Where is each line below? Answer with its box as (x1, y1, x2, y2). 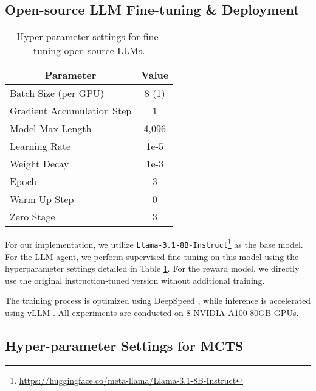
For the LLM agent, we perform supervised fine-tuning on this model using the (5, 250, 299, 262)
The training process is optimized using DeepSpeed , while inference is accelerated (5, 294, 311, 307)
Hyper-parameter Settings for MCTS (5, 336, 244, 354)
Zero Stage (10, 210, 55, 224)
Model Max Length (10, 121, 92, 136)
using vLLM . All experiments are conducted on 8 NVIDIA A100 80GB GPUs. (5, 306, 299, 319)
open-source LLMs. (64, 43, 145, 58)
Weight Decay (10, 157, 69, 171)
